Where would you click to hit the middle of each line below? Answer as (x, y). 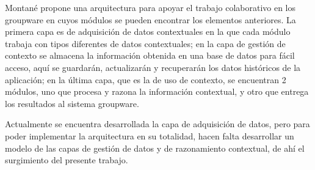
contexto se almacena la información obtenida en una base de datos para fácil (150, 55)
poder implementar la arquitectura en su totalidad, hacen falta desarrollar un (150, 135)
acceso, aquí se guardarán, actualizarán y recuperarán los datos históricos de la (153, 67)
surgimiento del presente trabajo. (67, 160)
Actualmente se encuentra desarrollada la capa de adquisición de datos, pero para (157, 124)
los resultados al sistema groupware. (72, 103)
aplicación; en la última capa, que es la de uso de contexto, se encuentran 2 (146, 79)
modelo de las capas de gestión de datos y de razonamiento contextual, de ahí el (155, 148)
